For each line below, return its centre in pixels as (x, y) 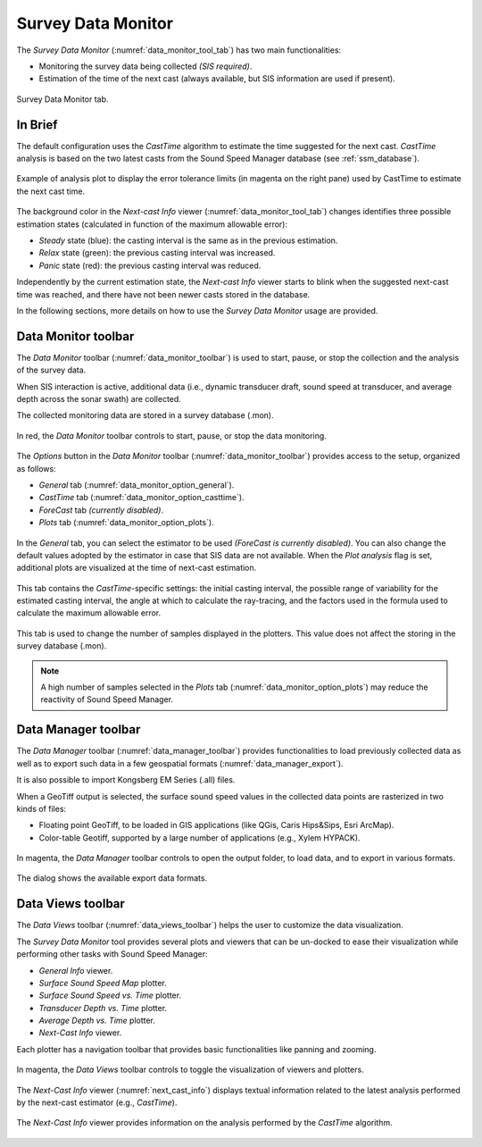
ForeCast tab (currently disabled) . (101, 510)
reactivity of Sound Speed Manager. (107, 699)
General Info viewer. (76, 970)
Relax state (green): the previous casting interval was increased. (157, 253)
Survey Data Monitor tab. (62, 99)
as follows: (37, 468)
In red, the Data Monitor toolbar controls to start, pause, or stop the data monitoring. (172, 435)
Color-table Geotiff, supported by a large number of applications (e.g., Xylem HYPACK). (199, 837)
